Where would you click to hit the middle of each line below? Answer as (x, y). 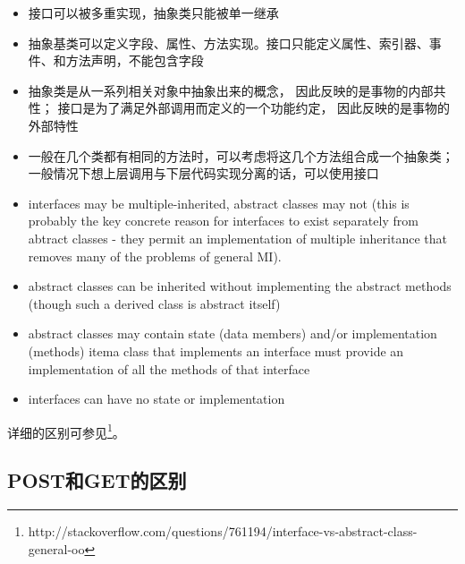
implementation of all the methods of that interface (169, 368)
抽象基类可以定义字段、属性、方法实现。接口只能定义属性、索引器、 (228, 43)
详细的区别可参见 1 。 (66, 431)
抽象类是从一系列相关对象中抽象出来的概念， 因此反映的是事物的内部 (231, 90)
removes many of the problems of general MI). (155, 256)
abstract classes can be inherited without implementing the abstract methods (240, 286)
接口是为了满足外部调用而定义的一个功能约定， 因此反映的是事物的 (254, 108)
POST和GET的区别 (97, 480)
